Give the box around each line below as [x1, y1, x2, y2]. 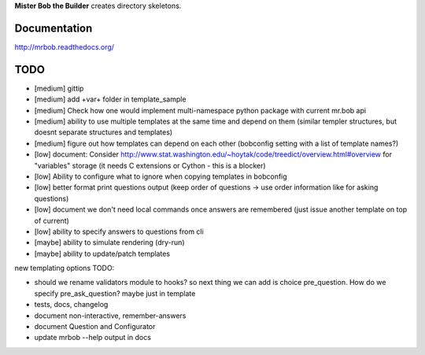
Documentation [14, 21, 93, 35]
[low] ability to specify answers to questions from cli [34, 227, 204, 236]
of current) [34, 216, 70, 225]
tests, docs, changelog [34, 300, 109, 309]
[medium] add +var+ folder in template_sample [34, 94, 187, 104]
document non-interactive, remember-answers [34, 311, 187, 320]
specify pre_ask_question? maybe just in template [34, 288, 196, 298]
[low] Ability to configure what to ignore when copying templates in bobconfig [34, 172, 287, 181]
